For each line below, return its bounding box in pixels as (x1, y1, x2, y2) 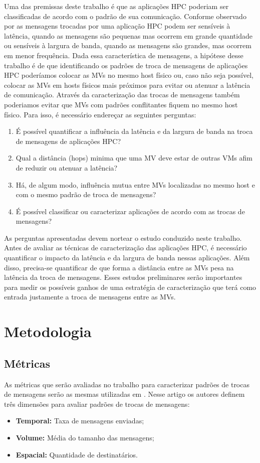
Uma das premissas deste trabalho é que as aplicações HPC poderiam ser (4, 1, 229, 11)
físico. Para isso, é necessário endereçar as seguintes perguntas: (4, 109, 196, 119)
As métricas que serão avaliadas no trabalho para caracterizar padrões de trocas (4, 379, 249, 389)
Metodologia (4, 321, 92, 342)
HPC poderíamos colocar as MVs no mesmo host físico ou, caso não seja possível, (4, 70, 253, 80)
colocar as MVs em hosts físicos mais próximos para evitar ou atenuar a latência (4, 79, 250, 90)
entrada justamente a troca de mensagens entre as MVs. (4, 291, 176, 302)
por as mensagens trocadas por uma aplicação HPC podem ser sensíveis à (4, 21, 230, 31)
